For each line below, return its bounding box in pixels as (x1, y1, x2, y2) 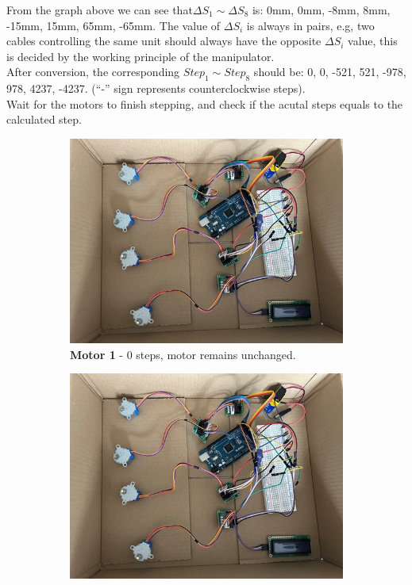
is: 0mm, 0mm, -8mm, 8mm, (252, 2, 391, 17)
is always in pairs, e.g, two (246, 17, 375, 33)
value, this (348, 32, 398, 49)
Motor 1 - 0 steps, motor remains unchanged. (70, 346, 296, 362)
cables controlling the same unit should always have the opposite (6, 32, 322, 49)
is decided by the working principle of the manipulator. (6, 48, 275, 64)
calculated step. (6, 111, 82, 128)
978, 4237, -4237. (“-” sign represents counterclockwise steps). (6, 80, 306, 97)
